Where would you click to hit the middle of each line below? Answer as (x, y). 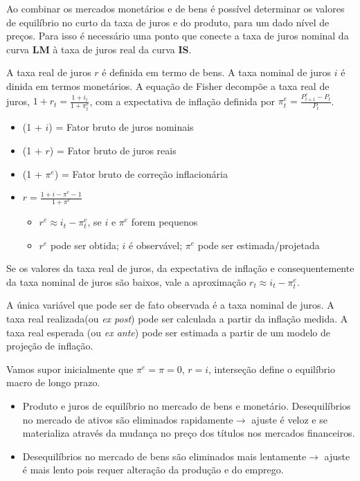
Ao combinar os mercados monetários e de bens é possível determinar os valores (175, 8)
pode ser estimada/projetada (259, 245)
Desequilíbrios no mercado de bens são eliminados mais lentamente (164, 456)
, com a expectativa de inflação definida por (182, 101)
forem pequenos (164, 222)
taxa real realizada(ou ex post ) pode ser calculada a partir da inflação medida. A (177, 319)
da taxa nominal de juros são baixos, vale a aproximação (126, 281)
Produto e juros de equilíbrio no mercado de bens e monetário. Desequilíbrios (187, 406)
